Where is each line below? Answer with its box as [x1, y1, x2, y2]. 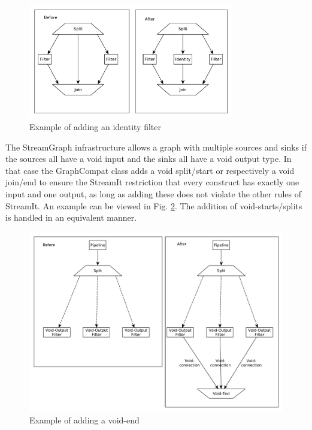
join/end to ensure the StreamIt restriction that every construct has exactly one [5, 176, 299, 188]
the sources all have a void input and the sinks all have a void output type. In [5, 152, 292, 165]
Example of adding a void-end [29, 414, 140, 426]
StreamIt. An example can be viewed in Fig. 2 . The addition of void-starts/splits [5, 199, 302, 212]
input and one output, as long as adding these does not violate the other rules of [5, 188, 301, 200]
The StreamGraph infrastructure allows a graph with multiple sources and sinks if [5, 140, 307, 153]
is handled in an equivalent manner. [5, 211, 137, 224]
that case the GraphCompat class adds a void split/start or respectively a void [5, 164, 295, 176]
